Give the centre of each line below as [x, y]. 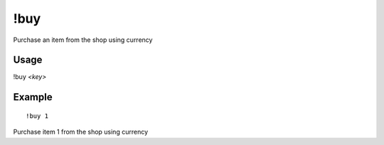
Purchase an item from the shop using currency [83, 40]
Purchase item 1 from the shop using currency [81, 132]
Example [33, 97]
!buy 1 [37, 116]
